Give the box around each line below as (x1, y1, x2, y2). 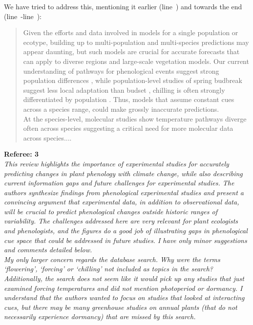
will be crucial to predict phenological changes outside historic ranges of (4, 206, 217, 216)
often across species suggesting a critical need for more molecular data (23, 123, 233, 133)
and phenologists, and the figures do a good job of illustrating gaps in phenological (4, 225, 248, 236)
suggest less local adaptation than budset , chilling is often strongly (23, 84, 225, 95)
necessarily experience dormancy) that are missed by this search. (4, 311, 196, 322)
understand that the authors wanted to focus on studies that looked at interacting (4, 292, 245, 303)
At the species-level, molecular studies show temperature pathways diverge (23, 113, 247, 123)
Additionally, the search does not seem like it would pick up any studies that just (4, 273, 244, 284)
